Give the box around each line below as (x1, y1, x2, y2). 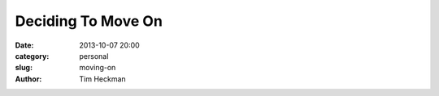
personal (79, 51, 109, 61)
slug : (15, 63, 33, 73)
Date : (15, 40, 34, 50)
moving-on (79, 63, 116, 73)
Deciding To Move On (15, 12, 163, 30)
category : (15, 51, 50, 61)
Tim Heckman (79, 73, 126, 84)
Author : (15, 73, 42, 84)
